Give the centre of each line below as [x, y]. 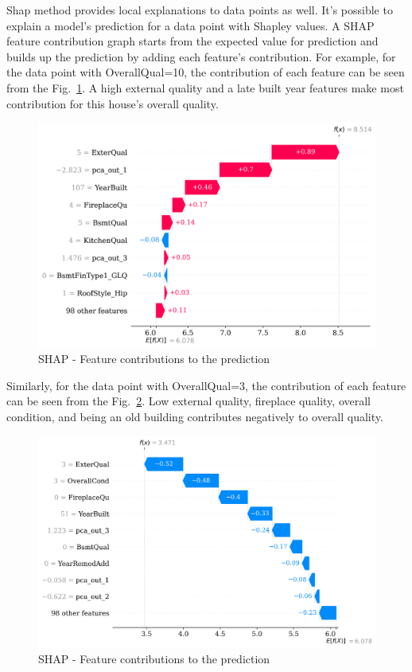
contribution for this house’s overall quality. [113, 103]
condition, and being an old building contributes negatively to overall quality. [195, 416]
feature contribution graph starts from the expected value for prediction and [192, 41]
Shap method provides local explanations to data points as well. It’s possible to [200, 10]
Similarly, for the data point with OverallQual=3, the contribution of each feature [206, 385]
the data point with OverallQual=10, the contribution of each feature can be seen [206, 72]
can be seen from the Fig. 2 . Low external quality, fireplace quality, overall [189, 401]
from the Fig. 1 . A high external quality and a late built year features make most [205, 87]
